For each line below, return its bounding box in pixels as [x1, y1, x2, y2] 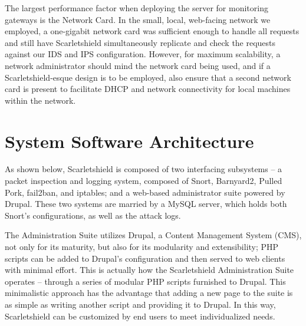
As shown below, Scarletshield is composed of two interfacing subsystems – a [5, 163, 282, 175]
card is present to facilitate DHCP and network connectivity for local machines [5, 83, 291, 95]
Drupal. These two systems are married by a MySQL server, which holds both [5, 197, 287, 210]
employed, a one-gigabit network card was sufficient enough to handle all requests [5, 25, 300, 37]
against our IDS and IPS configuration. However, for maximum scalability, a [5, 48, 281, 60]
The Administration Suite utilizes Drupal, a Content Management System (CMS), [5, 229, 302, 241]
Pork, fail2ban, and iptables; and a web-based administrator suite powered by [5, 186, 285, 198]
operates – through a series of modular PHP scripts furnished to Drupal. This [5, 275, 286, 287]
